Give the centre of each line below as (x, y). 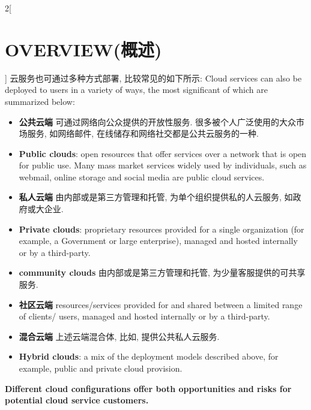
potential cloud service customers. (77, 400)
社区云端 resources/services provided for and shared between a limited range (161, 304)
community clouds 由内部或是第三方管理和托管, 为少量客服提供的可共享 (162, 272)
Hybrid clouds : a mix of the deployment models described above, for (149, 356)
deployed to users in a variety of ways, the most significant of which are (136, 90)
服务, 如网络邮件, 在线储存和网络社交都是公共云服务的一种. (143, 133)
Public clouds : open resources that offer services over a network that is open (163, 153)
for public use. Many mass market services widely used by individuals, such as (163, 165)
